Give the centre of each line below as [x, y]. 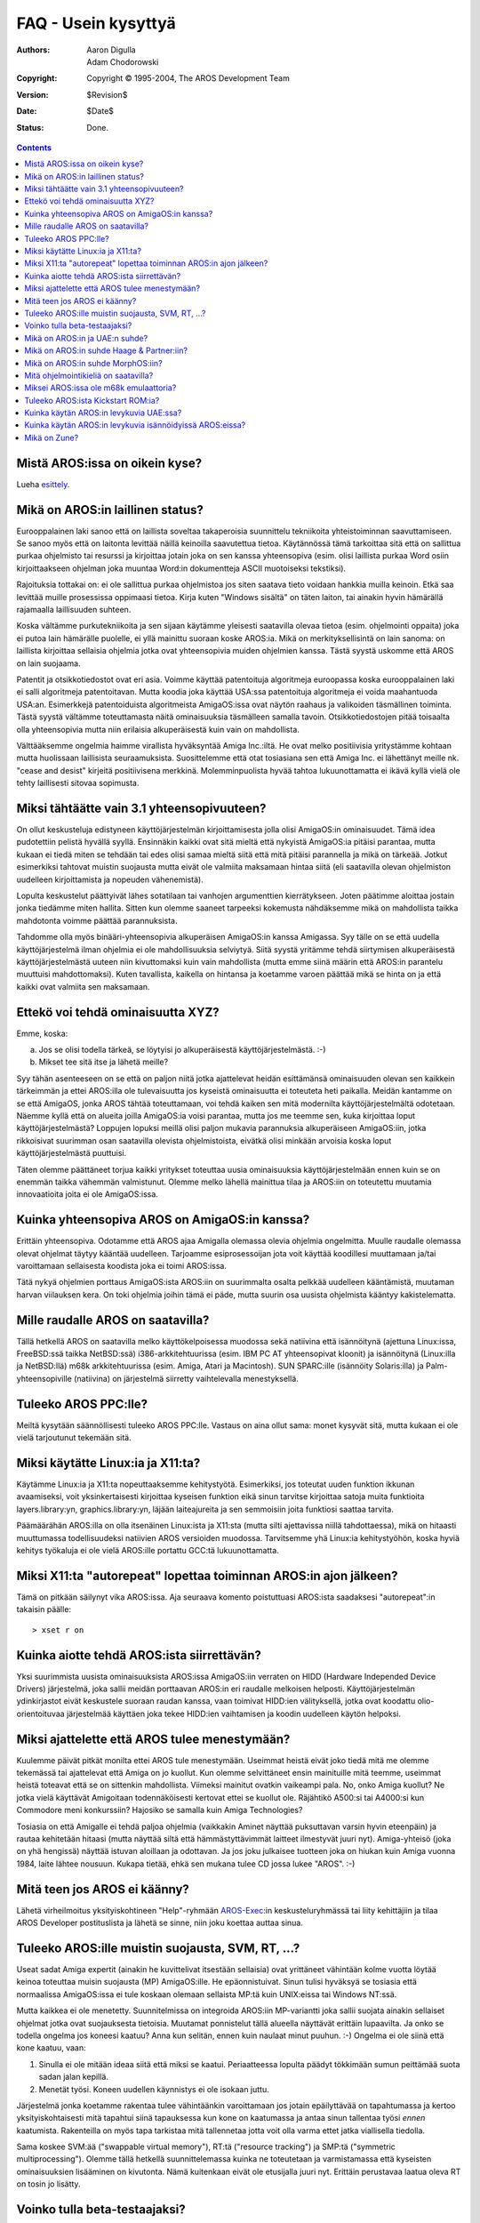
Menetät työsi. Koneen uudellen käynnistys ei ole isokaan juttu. [154, 2089]
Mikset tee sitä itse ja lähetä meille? [104, 1062]
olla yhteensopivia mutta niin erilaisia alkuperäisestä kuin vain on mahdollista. [158, 729]
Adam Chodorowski [123, 61]
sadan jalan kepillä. [73, 2077]
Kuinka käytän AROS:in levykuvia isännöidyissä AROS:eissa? [135, 425]
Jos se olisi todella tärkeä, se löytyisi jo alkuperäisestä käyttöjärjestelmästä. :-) [182, 1050]
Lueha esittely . [43, 484]
